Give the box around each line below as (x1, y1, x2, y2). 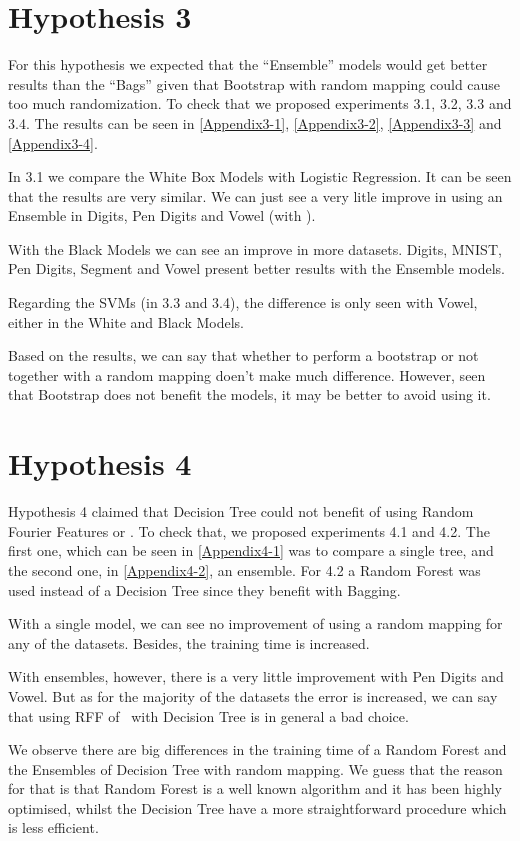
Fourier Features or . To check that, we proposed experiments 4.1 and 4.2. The (8, 520, 490, 541)
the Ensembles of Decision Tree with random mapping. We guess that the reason (8, 758, 503, 779)
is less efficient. (8, 817, 99, 838)
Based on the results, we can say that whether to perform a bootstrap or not (8, 345, 479, 366)
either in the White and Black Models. (8, 311, 244, 332)
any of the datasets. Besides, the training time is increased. (8, 632, 370, 653)
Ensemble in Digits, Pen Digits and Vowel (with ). (8, 205, 316, 226)
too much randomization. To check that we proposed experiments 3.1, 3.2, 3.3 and (8, 93, 512, 114)
